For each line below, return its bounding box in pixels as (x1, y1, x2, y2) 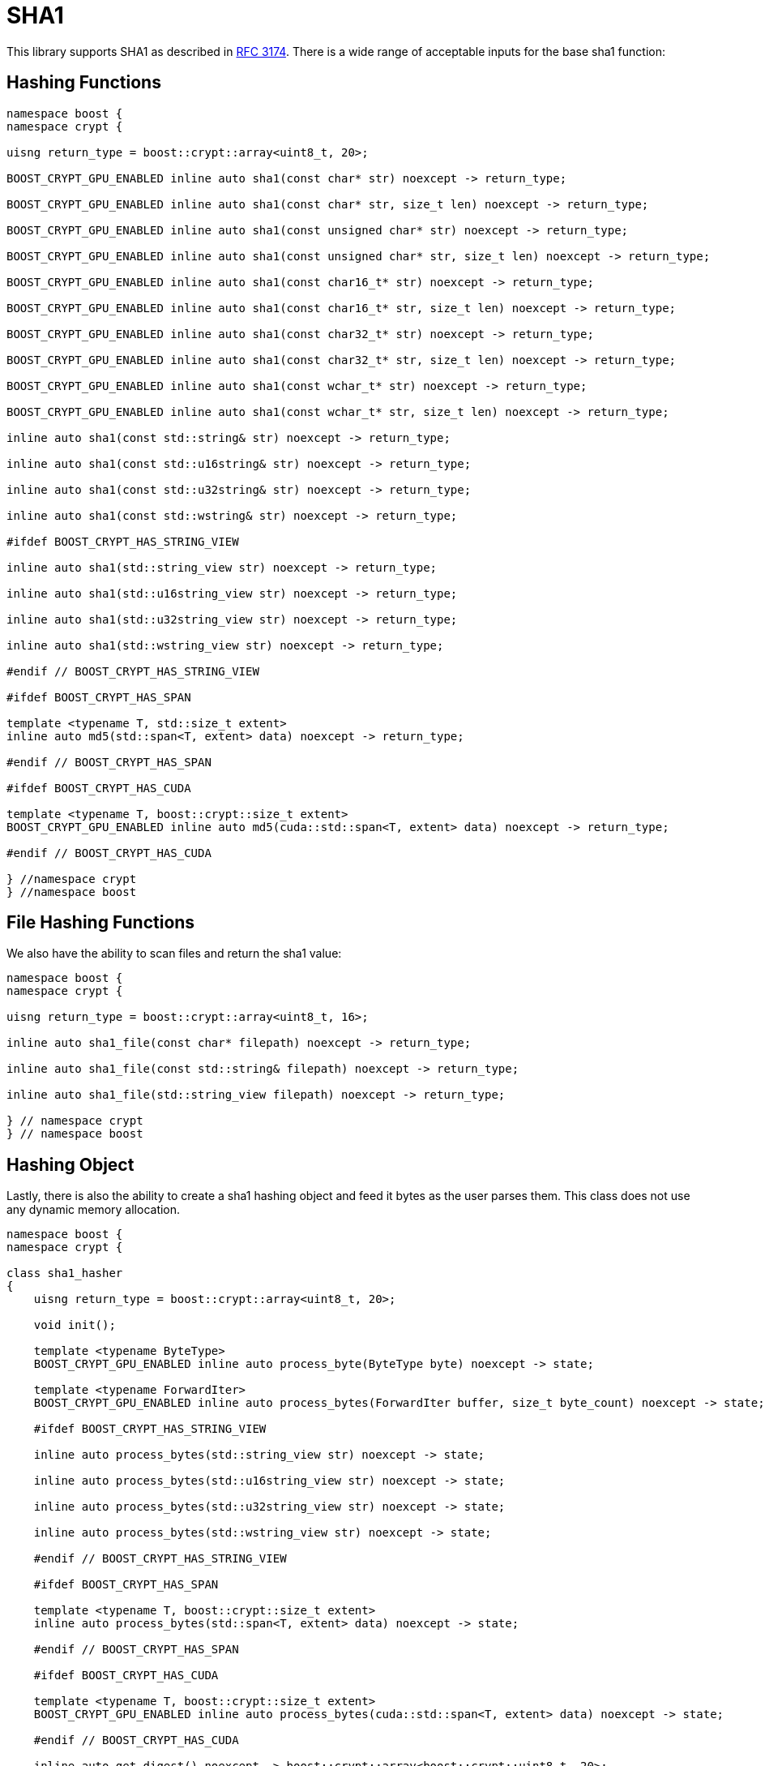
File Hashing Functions (6, 912, 195, 933)
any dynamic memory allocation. (6, 1202, 181, 1217)
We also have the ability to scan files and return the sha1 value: (6, 946, 342, 961)
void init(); (33, 1318, 116, 1332)
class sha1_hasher (6, 1267, 123, 1280)
